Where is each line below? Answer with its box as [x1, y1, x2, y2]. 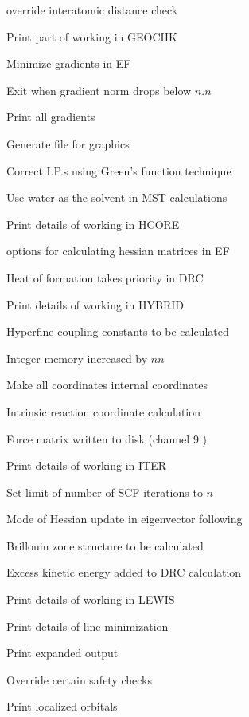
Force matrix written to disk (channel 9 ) [6, 430, 207, 447]
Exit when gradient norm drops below [6, 81, 192, 98]
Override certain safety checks [6, 671, 153, 687]
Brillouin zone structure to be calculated [6, 537, 204, 554]
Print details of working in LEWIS [6, 591, 175, 608]
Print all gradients [6, 108, 95, 125]
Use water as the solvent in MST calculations [6, 189, 228, 206]
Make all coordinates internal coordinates [6, 376, 208, 393]
